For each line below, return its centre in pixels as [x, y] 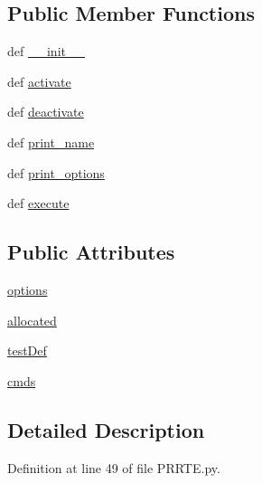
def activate [39, 81]
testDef [27, 350]
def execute [38, 203]
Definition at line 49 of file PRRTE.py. [114, 467]
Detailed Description [106, 429]
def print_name [51, 142]
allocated [32, 320]
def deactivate [46, 112]
